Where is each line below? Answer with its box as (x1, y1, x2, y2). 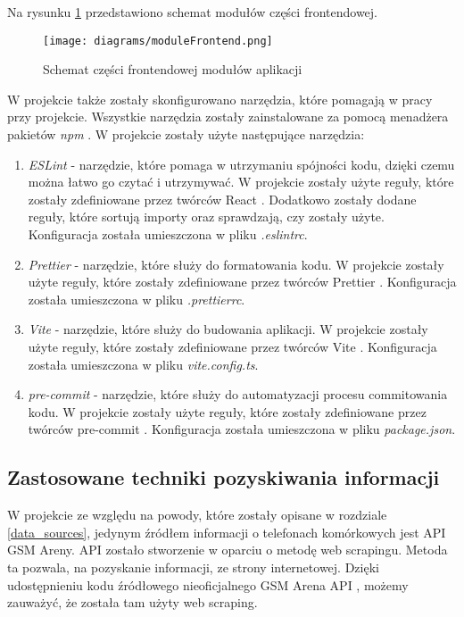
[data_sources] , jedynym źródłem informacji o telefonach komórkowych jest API (7, 522, 446, 541)
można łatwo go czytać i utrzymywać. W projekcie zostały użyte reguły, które (28, 172, 454, 191)
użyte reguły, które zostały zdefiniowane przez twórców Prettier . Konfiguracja (28, 272, 457, 291)
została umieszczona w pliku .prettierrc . (28, 289, 245, 308)
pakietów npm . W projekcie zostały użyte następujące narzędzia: (7, 125, 365, 144)
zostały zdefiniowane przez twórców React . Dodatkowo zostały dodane (28, 189, 417, 208)
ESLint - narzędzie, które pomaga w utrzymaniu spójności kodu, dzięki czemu (28, 154, 455, 173)
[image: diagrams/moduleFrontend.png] (43, 34, 273, 47)
